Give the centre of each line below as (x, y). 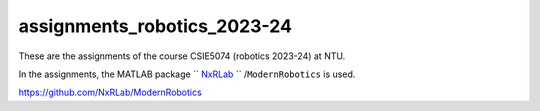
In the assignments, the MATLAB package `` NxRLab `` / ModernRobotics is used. (187, 74)
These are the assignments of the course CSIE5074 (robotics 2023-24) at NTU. (182, 56)
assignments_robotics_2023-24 (155, 26)
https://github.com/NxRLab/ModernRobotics (110, 92)
